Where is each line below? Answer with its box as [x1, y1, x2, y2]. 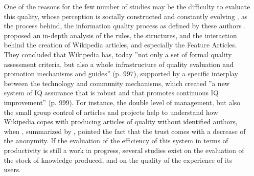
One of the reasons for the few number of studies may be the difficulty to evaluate [4, 1, 250, 11]
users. [4, 164, 21, 175]
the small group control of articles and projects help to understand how [4, 107, 218, 117]
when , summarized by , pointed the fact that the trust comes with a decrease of [4, 126, 246, 136]
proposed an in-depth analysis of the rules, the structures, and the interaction [4, 30, 237, 40]
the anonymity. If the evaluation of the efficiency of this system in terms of [4, 135, 229, 146]
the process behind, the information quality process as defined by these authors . [4, 21, 246, 31]
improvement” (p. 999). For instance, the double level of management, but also [4, 97, 241, 107]
